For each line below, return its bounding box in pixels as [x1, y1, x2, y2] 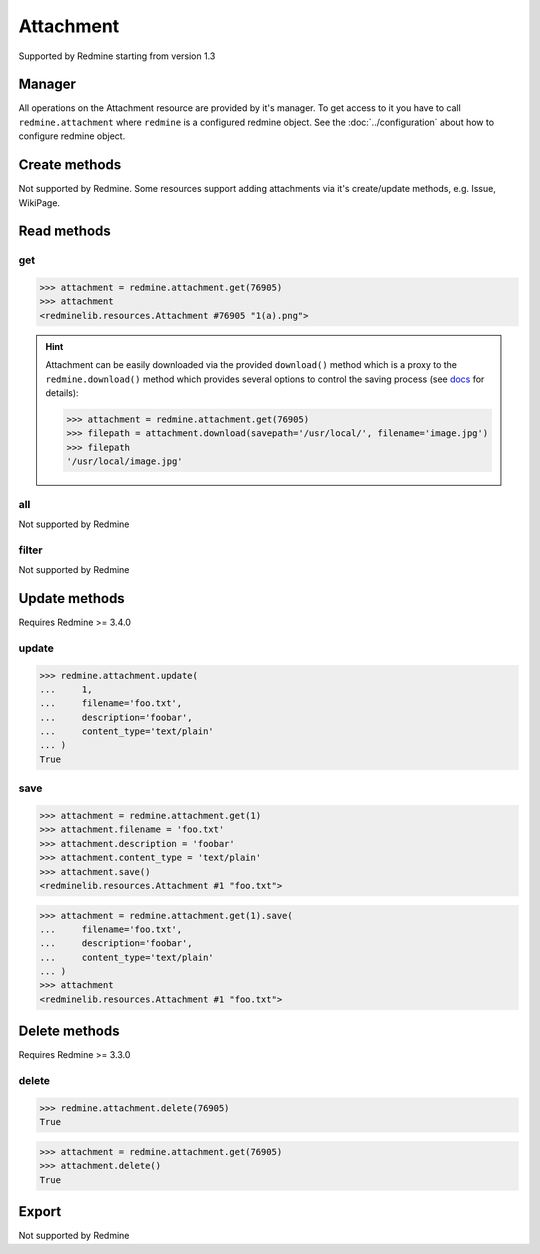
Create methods [18, 156, 122, 174]
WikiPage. [18, 196, 60, 209]
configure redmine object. [18, 130, 126, 142]
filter [18, 543, 43, 557]
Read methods [18, 223, 112, 240]
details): [45, 387, 79, 399]
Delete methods [18, 1023, 120, 1040]
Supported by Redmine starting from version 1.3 [18, 50, 216, 62]
